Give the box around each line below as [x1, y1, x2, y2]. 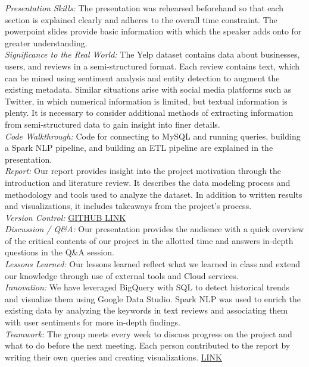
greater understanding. [5, 36, 88, 49]
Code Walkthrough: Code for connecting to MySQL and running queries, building [5, 129, 301, 142]
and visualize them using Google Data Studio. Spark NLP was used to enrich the [5, 292, 301, 305]
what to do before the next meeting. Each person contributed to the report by [5, 339, 291, 352]
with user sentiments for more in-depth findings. [5, 316, 180, 328]
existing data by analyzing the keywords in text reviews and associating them [5, 304, 288, 317]
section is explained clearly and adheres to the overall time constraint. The [5, 13, 277, 26]
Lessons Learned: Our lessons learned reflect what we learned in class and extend [5, 258, 301, 270]
